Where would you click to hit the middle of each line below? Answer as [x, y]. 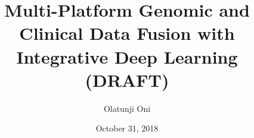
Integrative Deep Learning [127, 56]
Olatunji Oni [127, 108]
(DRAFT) [127, 79]
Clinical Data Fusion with [127, 33]
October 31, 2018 [127, 128]
